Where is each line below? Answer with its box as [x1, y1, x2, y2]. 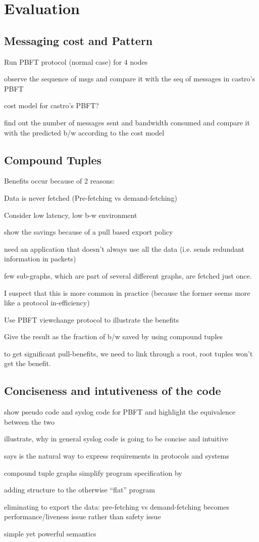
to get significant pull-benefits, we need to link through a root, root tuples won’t [4, 348, 253, 358]
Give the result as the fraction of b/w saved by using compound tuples [4, 331, 223, 342]
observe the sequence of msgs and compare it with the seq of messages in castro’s [4, 73, 255, 84]
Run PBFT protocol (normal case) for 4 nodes [4, 56, 148, 67]
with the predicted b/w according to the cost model [4, 127, 165, 138]
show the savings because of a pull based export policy [4, 227, 173, 237]
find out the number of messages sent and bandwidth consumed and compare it [4, 117, 250, 127]
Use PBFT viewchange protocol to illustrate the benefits [4, 314, 179, 325]
